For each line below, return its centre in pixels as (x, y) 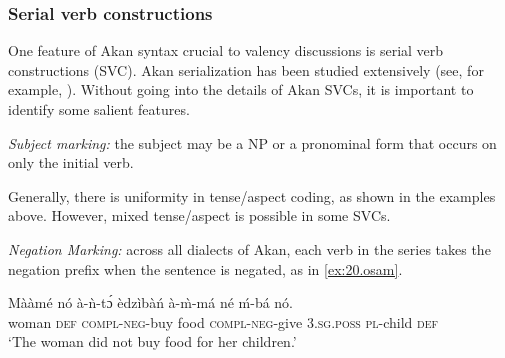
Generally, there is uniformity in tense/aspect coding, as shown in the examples (252, 195)
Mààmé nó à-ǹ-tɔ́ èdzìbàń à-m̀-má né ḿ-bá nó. (151, 302)
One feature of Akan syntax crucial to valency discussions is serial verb (226, 50)
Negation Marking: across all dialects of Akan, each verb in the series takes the (249, 248)
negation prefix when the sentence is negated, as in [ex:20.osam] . (205, 268)
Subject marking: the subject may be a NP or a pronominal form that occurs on (252, 142)
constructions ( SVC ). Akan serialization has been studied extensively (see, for (246, 69)
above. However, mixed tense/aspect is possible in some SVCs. (199, 215)
